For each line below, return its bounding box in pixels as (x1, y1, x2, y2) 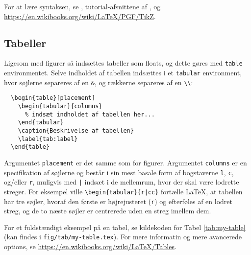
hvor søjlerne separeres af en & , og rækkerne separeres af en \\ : (4, 77, 193, 87)
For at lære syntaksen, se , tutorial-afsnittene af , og (4, 1, 161, 11)
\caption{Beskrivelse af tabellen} (18, 127, 134, 134)
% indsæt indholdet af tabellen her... (25, 111, 155, 118)
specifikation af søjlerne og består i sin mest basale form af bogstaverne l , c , (4, 167, 234, 177)
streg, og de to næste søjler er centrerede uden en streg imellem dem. (4, 206, 211, 216)
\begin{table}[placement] (11, 94, 96, 102)
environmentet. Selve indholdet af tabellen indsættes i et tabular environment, (4, 68, 242, 78)
